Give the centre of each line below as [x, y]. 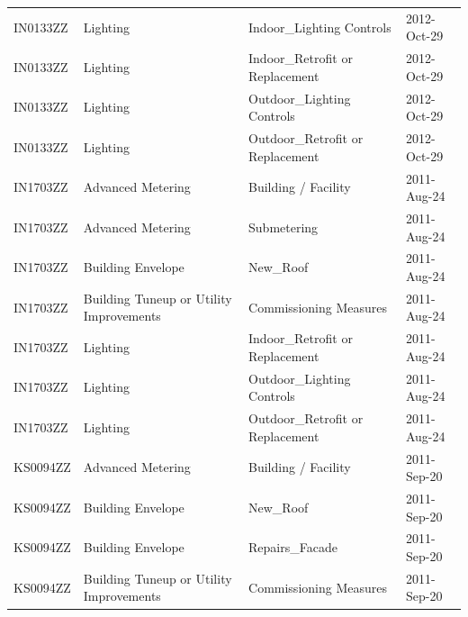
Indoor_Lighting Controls [320, 27]
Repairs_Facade [293, 547]
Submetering [283, 227]
